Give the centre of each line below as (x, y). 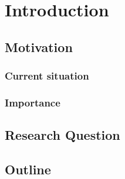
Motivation (39, 47)
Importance (33, 102)
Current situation (47, 76)
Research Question (62, 135)
